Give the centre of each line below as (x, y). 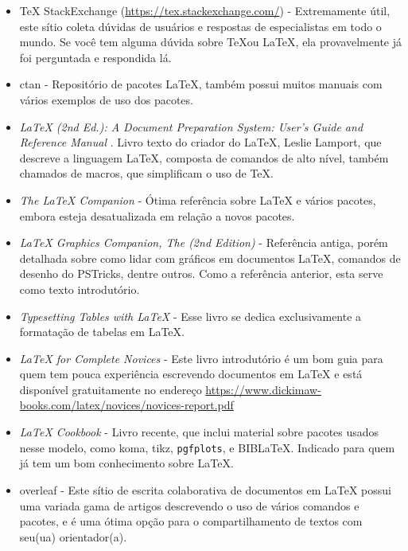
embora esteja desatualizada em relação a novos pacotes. (157, 215)
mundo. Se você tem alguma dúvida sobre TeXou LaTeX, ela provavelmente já (210, 42)
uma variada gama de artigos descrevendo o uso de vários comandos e (189, 505)
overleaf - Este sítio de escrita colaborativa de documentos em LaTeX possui (205, 489)
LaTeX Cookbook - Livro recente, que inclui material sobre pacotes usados (199, 432)
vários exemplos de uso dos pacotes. (106, 99)
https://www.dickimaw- (263, 389)
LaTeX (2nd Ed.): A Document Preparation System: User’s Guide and (191, 126)
